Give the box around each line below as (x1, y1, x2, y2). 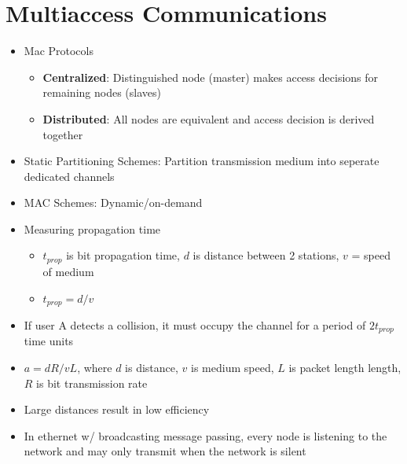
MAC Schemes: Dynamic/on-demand (24, 194, 203, 211)
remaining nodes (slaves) (42, 84, 161, 101)
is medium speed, (191, 359, 274, 376)
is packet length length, (288, 359, 401, 376)
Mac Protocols (24, 42, 93, 59)
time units (24, 333, 74, 349)
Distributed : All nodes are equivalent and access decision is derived (42, 110, 375, 127)
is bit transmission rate (36, 374, 148, 391)
